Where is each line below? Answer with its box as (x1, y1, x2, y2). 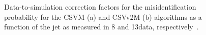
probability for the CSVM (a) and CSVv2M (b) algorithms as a (4, 11, 202, 22)
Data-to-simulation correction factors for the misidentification (4, 2, 196, 12)
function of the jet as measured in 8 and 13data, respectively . (4, 21, 199, 32)
